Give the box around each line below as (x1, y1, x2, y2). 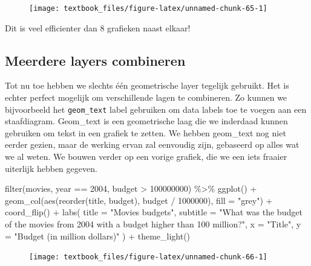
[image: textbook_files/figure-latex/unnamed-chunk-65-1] (29, 4, 267, 13)
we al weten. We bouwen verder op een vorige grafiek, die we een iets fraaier (5, 150, 287, 163)
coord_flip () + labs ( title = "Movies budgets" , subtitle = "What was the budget (5, 206, 303, 218)
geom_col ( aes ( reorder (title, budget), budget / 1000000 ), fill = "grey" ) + (5, 194, 273, 206)
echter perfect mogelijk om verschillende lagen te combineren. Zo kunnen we (5, 91, 287, 104)
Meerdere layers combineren (5, 51, 186, 69)
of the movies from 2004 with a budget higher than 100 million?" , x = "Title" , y (5, 218, 301, 230)
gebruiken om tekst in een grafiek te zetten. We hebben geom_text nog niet (5, 126, 286, 139)
